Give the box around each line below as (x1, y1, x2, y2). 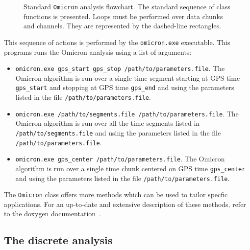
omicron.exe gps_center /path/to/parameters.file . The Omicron (15, 154, 225, 164)
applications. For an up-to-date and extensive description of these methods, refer (4, 199, 246, 209)
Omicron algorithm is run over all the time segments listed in (15, 118, 200, 128)
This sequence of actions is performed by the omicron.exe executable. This (4, 37, 230, 47)
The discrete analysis (4, 232, 113, 248)
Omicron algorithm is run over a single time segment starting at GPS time (15, 72, 240, 83)
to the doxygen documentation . (4, 208, 101, 219)
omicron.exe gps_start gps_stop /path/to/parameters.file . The (15, 63, 225, 73)
